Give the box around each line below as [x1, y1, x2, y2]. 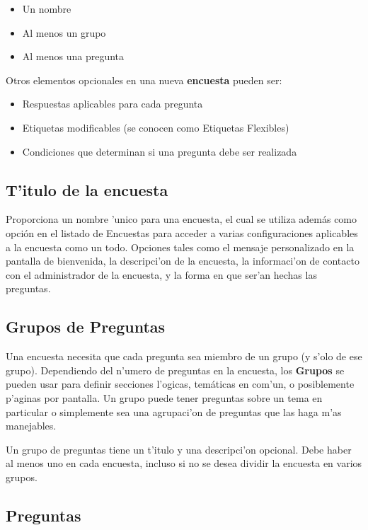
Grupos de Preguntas [6, 316, 166, 338]
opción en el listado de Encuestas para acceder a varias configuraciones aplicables [6, 225, 358, 240]
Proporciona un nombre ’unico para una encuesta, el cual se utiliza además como [6, 212, 357, 226]
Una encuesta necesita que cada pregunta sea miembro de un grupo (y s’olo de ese [6, 349, 362, 364]
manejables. [6, 418, 57, 433]
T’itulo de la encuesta [6, 178, 168, 200]
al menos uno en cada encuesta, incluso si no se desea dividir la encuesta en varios [6, 456, 362, 471]
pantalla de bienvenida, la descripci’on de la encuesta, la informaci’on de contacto [6, 253, 360, 268]
